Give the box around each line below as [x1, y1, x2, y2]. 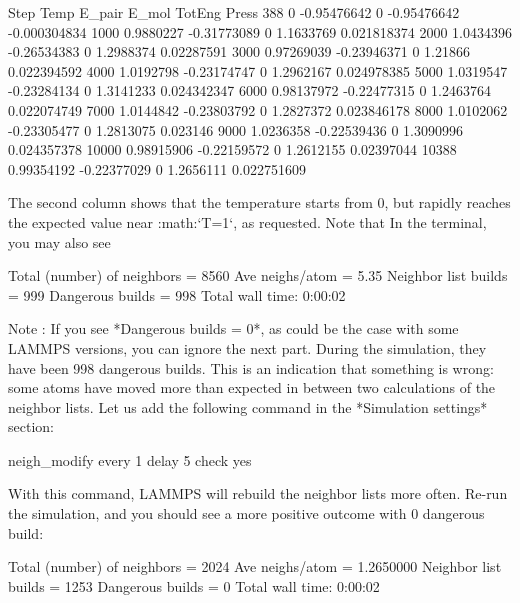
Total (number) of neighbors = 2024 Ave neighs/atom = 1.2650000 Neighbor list [8, 556, 502, 577]
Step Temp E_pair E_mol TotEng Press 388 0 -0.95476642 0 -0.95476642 [8, 2, 460, 22]
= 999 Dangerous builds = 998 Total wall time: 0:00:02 [8, 284, 346, 305]
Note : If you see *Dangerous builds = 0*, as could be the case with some [8, 318, 459, 339]
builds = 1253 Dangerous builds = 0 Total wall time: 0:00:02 [8, 575, 380, 596]
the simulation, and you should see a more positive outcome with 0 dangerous [8, 503, 485, 524]
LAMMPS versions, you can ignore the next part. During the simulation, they [8, 337, 487, 358]
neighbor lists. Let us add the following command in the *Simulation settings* [8, 396, 488, 417]
